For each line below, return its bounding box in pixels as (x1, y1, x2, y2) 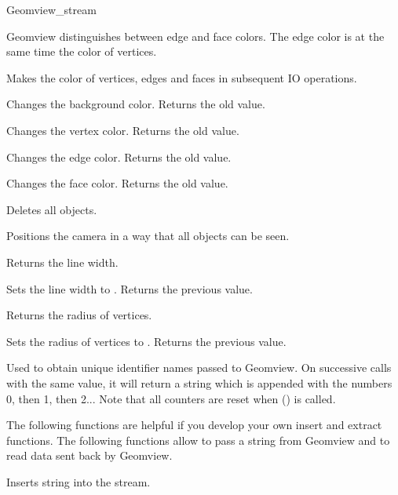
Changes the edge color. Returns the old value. (6, 148, 232, 165)
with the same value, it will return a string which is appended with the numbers (6, 374, 393, 391)
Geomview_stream (6, 2, 97, 17)
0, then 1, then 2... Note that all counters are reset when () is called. (6, 390, 336, 406)
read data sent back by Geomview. (6, 447, 173, 464)
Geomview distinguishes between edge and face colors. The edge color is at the (6, 27, 385, 44)
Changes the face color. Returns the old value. (6, 175, 228, 191)
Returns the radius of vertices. (6, 307, 152, 323)
